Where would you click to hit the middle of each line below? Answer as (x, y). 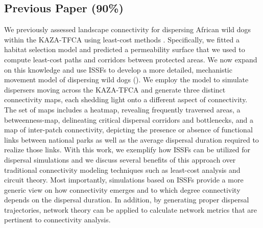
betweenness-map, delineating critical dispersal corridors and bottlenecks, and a (129, 119)
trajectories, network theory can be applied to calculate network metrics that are (131, 209)
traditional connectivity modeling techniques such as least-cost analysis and (122, 169)
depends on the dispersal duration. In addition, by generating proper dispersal (127, 200)
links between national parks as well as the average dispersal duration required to (131, 139)
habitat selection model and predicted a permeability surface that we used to (125, 49)
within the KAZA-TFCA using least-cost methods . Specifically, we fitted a (122, 39)
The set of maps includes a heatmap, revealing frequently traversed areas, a (122, 109)
